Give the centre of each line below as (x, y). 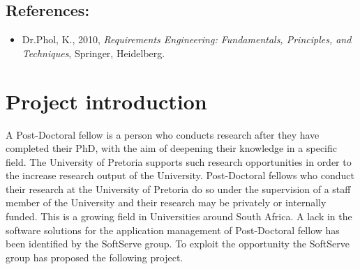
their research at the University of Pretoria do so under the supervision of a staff (178, 189)
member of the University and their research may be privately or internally (166, 202)
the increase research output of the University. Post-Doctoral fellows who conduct (180, 175)
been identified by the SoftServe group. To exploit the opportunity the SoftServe (178, 244)
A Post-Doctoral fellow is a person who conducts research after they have (163, 134)
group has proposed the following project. (95, 257)
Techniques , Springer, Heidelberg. (93, 53)
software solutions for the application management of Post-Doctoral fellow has (173, 230)
